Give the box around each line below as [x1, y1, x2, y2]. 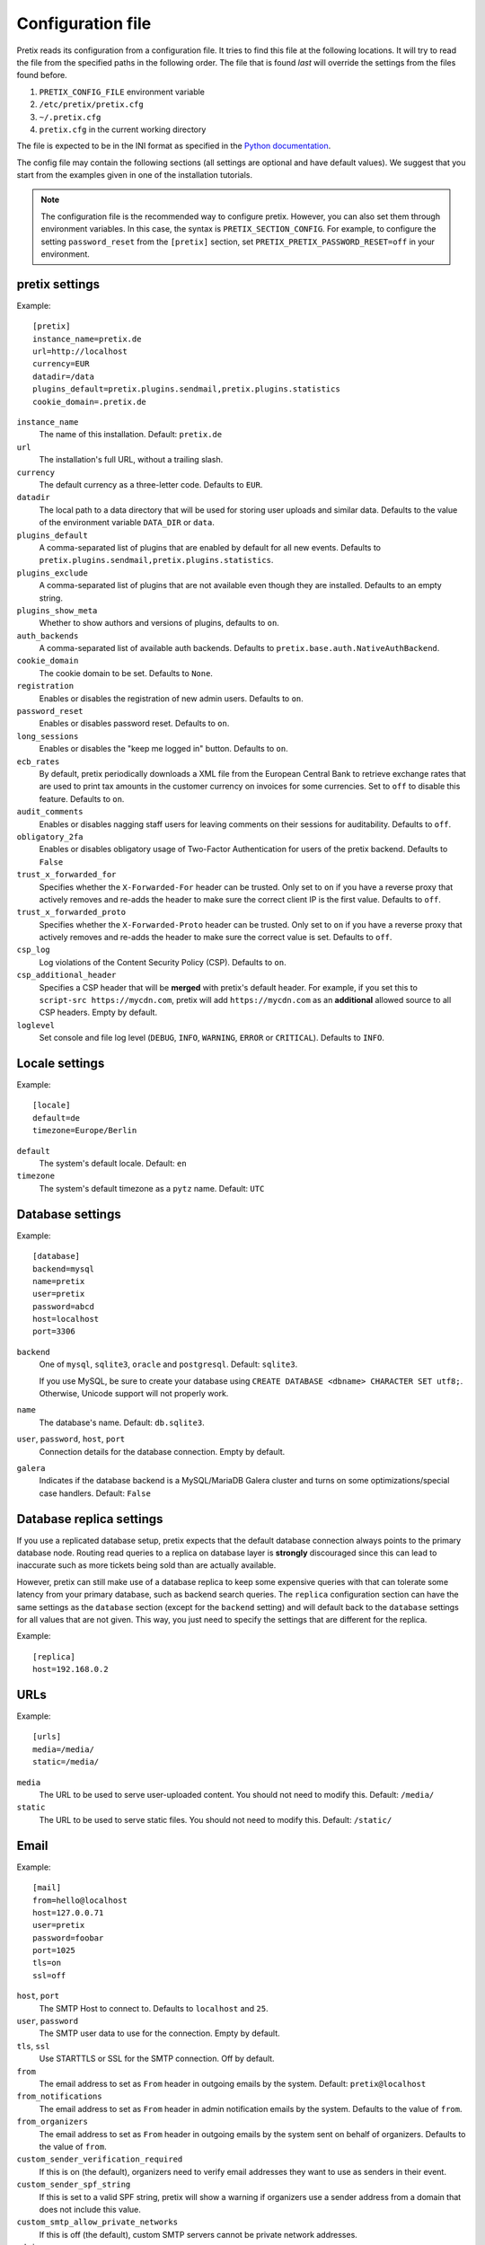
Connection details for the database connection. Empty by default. [39, 1446, 286, 1457]
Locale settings [16, 1056, 105, 1070]
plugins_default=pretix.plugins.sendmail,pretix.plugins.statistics [32, 384, 340, 394]
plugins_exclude [16, 568, 89, 578]
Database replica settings [16, 1511, 163, 1527]
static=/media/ [32, 1756, 100, 1767]
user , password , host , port [16, 1433, 126, 1445]
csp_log [16, 945, 51, 955]
